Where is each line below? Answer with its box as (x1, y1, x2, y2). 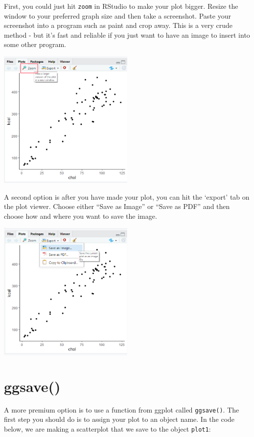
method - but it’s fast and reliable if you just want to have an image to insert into (4, 29, 250, 40)
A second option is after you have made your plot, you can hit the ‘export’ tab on (4, 191, 250, 202)
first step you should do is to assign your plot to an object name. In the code (4, 414, 235, 424)
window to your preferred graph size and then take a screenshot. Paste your (4, 10, 231, 21)
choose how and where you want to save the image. (4, 210, 157, 221)
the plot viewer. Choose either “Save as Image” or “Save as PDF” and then (4, 201, 230, 211)
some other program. (4, 39, 66, 49)
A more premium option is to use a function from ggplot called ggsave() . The (4, 404, 239, 414)
